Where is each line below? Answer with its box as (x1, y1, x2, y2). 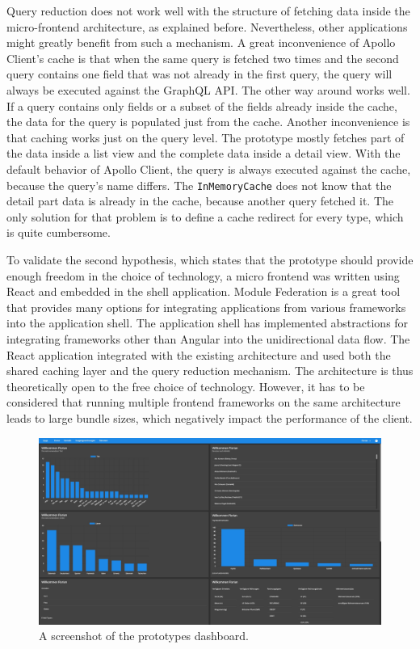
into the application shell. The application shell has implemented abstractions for (6, 314, 409, 331)
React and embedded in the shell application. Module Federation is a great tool (6, 283, 401, 300)
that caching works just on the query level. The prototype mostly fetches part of (6, 129, 405, 145)
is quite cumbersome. (6, 224, 111, 241)
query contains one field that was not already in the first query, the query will (6, 65, 393, 82)
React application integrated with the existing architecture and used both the (6, 346, 391, 363)
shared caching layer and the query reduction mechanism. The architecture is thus (6, 362, 414, 379)
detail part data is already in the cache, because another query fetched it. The (6, 192, 394, 209)
